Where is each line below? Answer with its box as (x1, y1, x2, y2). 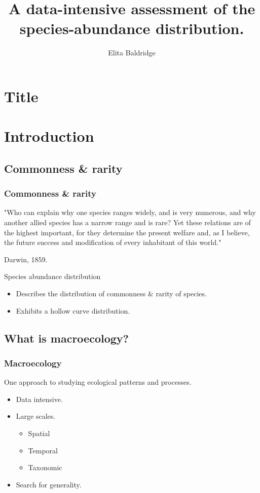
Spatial (28, 428, 50, 438)
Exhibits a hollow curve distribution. (16, 305, 130, 316)
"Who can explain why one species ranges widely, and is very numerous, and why (4, 207, 256, 218)
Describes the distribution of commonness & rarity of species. (16, 288, 207, 299)
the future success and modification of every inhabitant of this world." (4, 237, 221, 248)
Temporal (28, 445, 58, 455)
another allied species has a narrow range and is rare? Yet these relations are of (4, 217, 251, 228)
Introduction (4, 126, 94, 146)
